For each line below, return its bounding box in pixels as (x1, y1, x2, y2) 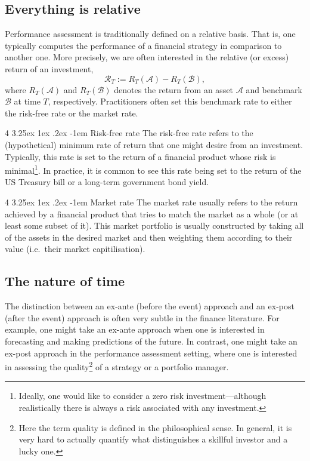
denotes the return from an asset (114, 83, 234, 96)
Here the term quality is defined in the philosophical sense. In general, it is (18, 421, 292, 434)
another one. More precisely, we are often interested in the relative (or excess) (5, 51, 289, 63)
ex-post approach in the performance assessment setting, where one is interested (5, 346, 297, 359)
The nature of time (5, 272, 125, 290)
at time (14, 95, 41, 107)
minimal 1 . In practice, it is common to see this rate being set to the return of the (5, 162, 302, 176)
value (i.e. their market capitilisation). (5, 242, 145, 255)
